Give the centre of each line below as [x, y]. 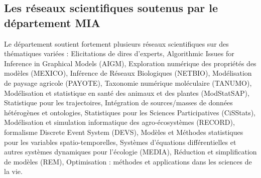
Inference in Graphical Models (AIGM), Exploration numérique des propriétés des [130, 63]
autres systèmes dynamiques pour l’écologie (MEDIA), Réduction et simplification [130, 152]
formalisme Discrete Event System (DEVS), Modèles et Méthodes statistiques [124, 132]
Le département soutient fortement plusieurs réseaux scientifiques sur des [116, 43]
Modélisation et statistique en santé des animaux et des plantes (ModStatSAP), [127, 93]
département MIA [52, 22]
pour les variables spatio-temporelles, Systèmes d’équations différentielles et [120, 142]
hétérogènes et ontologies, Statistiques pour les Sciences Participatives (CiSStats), [130, 112]
